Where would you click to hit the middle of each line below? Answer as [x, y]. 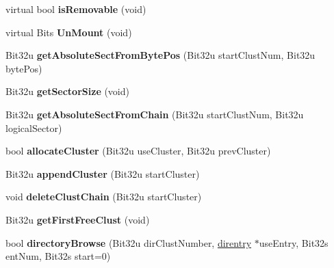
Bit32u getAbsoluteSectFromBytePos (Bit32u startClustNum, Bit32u [160, 55]
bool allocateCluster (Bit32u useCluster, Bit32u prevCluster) [138, 151]
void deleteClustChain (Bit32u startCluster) [104, 197]
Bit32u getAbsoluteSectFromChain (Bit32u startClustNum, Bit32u [155, 114]
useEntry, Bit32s [294, 242]
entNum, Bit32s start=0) [58, 256]
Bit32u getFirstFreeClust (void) [78, 219]
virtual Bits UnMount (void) [69, 32]
